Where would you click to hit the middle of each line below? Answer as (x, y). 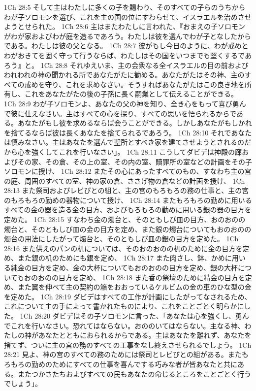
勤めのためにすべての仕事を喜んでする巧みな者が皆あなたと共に (134, 364)
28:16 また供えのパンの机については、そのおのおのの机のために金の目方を (123, 248)
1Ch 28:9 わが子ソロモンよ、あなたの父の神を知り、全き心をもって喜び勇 (122, 103)
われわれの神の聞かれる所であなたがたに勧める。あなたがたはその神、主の (124, 75)
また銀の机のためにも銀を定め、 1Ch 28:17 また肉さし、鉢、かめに (125, 258)
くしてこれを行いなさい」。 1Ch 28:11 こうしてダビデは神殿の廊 (140, 151)
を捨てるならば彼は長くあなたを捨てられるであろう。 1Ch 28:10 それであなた (128, 132)
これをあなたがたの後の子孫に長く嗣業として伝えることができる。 (131, 94)
